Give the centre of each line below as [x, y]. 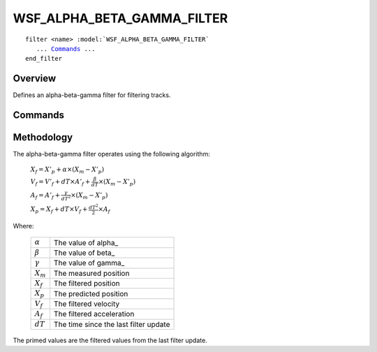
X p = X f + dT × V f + [59, 210]
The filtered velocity [87, 304]
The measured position [91, 273]
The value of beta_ [84, 253]
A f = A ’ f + [45, 196]
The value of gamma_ [89, 263]
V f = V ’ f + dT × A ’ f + [60, 183]
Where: [23, 226]
